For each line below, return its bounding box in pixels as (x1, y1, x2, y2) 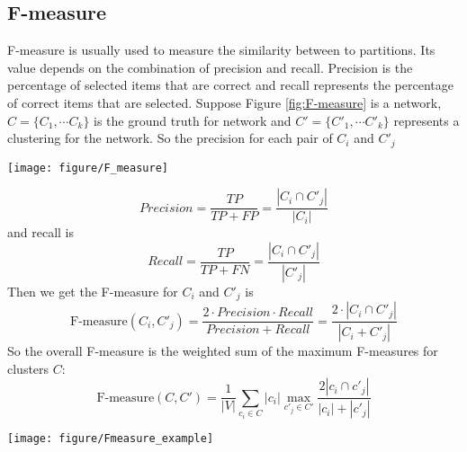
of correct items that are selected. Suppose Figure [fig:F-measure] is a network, (7, 93, 442, 111)
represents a (393, 111, 460, 129)
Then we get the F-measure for (7, 281, 178, 300)
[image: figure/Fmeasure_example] (7, 432, 214, 446)
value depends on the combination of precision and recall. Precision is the (7, 58, 413, 76)
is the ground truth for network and (94, 111, 292, 129)
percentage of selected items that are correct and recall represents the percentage (7, 75, 454, 94)
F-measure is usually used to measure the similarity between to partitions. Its (7, 40, 436, 59)
